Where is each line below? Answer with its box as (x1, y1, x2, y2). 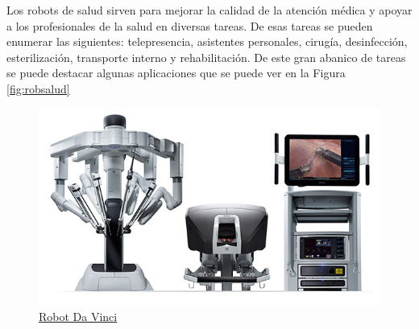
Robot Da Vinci (39, 308, 118, 325)
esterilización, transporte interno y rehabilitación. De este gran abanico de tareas (6, 48, 406, 65)
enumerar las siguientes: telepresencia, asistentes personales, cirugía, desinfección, (6, 33, 408, 50)
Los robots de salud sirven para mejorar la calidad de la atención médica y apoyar (6, 2, 413, 18)
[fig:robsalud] (6, 80, 70, 97)
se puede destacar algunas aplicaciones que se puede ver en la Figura (6, 64, 346, 81)
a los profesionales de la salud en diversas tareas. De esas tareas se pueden (6, 17, 373, 34)
